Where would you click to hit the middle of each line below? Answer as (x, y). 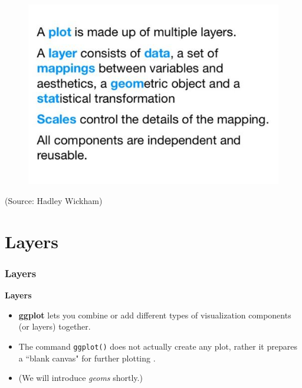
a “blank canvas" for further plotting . (87, 358)
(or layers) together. (55, 326)
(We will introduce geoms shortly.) (81, 378)
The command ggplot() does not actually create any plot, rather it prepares (158, 346)
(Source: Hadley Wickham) (54, 200)
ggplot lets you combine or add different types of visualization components (155, 315)
